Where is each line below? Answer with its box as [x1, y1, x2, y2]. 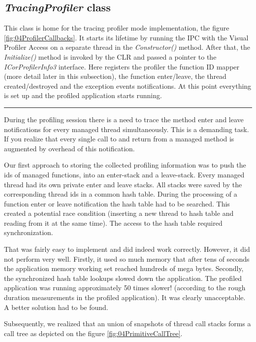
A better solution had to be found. [4, 302, 108, 312]
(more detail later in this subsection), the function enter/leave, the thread [4, 71, 226, 81]
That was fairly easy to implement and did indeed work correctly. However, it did [4, 244, 250, 254]
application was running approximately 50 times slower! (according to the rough [4, 282, 246, 293]
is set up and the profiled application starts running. [4, 90, 162, 101]
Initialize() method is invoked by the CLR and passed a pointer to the [4, 51, 217, 62]
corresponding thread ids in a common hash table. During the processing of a [4, 189, 237, 199]
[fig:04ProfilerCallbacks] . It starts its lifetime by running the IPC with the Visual [4, 32, 249, 42]
